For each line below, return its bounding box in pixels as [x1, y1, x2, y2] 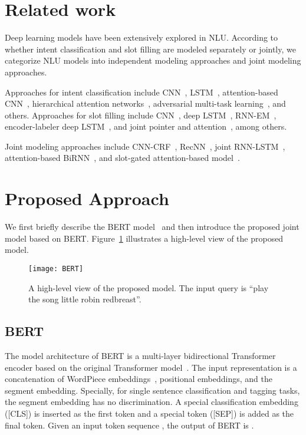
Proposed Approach [5, 186, 169, 210]
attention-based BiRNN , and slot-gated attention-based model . [5, 151, 240, 164]
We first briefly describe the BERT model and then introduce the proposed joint [5, 220, 300, 233]
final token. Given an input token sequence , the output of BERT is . [5, 418, 254, 431]
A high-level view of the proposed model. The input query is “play [28, 281, 269, 294]
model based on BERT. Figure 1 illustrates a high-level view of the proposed [5, 232, 284, 244]
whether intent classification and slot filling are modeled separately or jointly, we [5, 42, 296, 55]
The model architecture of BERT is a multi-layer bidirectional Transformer [5, 350, 276, 362]
